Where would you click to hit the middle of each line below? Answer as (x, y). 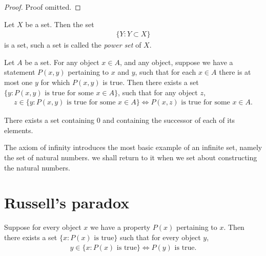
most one (18, 82)
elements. (19, 130)
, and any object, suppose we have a (176, 62)
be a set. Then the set (60, 24)
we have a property (120, 227)
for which (55, 82)
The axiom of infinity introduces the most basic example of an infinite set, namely (133, 147)
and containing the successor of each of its (169, 120)
